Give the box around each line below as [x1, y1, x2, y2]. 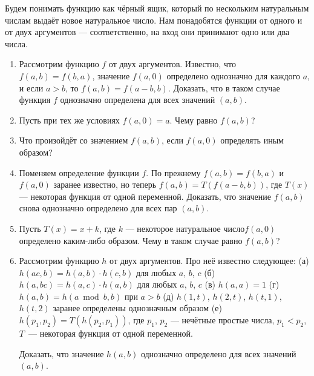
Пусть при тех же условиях [19, 113, 120, 126]
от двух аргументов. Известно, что [108, 58, 236, 70]
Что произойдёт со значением [19, 134, 128, 147]
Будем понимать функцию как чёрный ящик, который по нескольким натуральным [5, 2, 309, 14]
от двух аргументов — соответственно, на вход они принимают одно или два [5, 25, 290, 38]
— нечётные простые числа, [170, 314, 275, 326]
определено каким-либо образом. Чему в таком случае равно [19, 234, 243, 246]
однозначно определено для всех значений [140, 347, 296, 360]
